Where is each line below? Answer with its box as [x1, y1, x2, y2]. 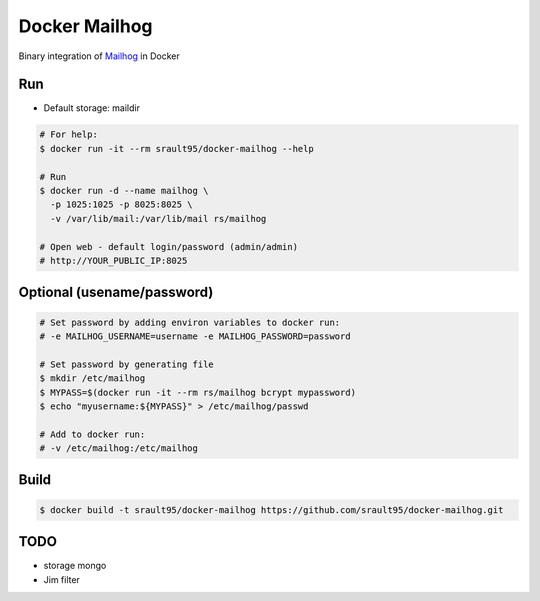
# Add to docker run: [39, 428, 146, 440]
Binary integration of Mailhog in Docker [18, 50, 180, 62]
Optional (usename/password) [18, 284, 214, 301]
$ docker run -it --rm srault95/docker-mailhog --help [39, 143, 314, 154]
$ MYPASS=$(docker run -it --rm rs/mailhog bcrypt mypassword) [39, 386, 357, 398]
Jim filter [43, 573, 80, 585]
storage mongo [43, 560, 107, 572]
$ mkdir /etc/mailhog [39, 373, 146, 384]
